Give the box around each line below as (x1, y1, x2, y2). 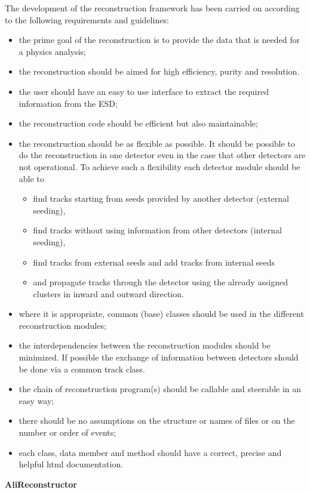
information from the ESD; (19, 97, 118, 109)
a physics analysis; (19, 45, 86, 57)
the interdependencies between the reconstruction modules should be (19, 339, 271, 352)
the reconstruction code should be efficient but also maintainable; (19, 117, 258, 130)
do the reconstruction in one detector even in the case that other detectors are (19, 149, 306, 161)
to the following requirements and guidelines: (5, 13, 169, 26)
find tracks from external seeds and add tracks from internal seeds (33, 255, 275, 268)
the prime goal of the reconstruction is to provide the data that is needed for (19, 33, 300, 46)
